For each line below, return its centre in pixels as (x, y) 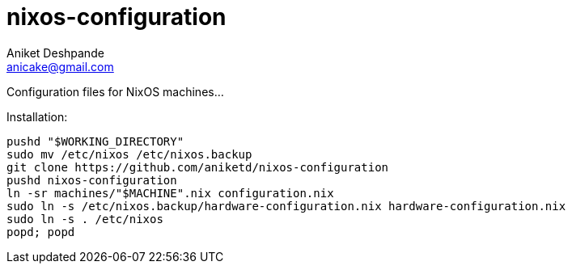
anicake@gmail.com (60, 66)
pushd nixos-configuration (92, 180)
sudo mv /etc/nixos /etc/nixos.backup (129, 154)
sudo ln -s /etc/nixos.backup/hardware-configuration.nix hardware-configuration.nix (286, 206)
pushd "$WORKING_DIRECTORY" (95, 141)
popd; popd (41, 232)
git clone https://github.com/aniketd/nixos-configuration (198, 167)
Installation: (37, 116)
